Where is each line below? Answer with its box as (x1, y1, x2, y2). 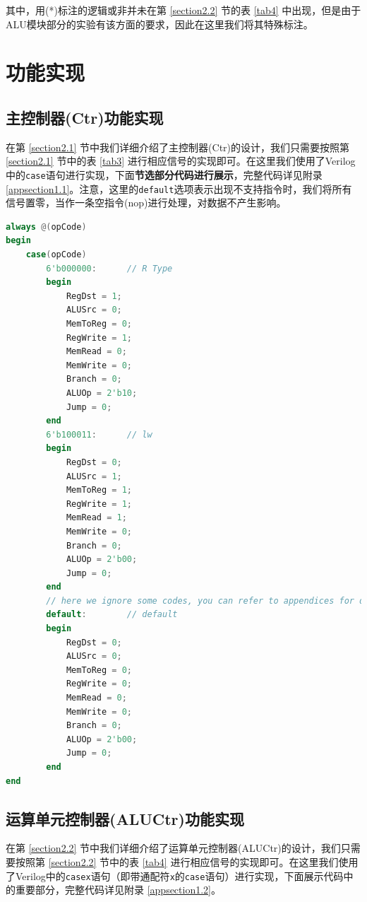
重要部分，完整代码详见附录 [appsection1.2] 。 (15, 882, 221, 897)
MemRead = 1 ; (66, 512, 127, 523)
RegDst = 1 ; (66, 291, 122, 301)
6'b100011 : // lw (46, 429, 152, 440)
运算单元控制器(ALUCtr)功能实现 (6, 807, 244, 829)
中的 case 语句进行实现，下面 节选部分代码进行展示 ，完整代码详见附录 (6, 167, 323, 182)
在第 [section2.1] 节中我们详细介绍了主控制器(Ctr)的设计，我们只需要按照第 (6, 139, 350, 154)
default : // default (46, 609, 178, 620)
